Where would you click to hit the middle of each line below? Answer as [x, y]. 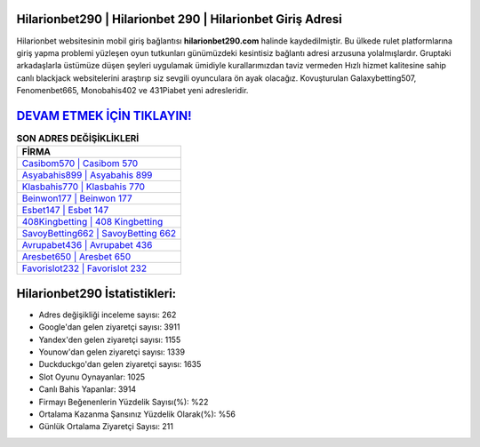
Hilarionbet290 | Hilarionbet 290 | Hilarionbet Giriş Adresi [179, 19]
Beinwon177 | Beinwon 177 [77, 198]
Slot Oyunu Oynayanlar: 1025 [92, 377]
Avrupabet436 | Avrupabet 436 [87, 245]
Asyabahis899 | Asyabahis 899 [87, 175]
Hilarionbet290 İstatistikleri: [96, 293]
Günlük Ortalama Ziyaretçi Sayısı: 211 [106, 427]
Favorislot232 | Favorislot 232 [84, 268]
